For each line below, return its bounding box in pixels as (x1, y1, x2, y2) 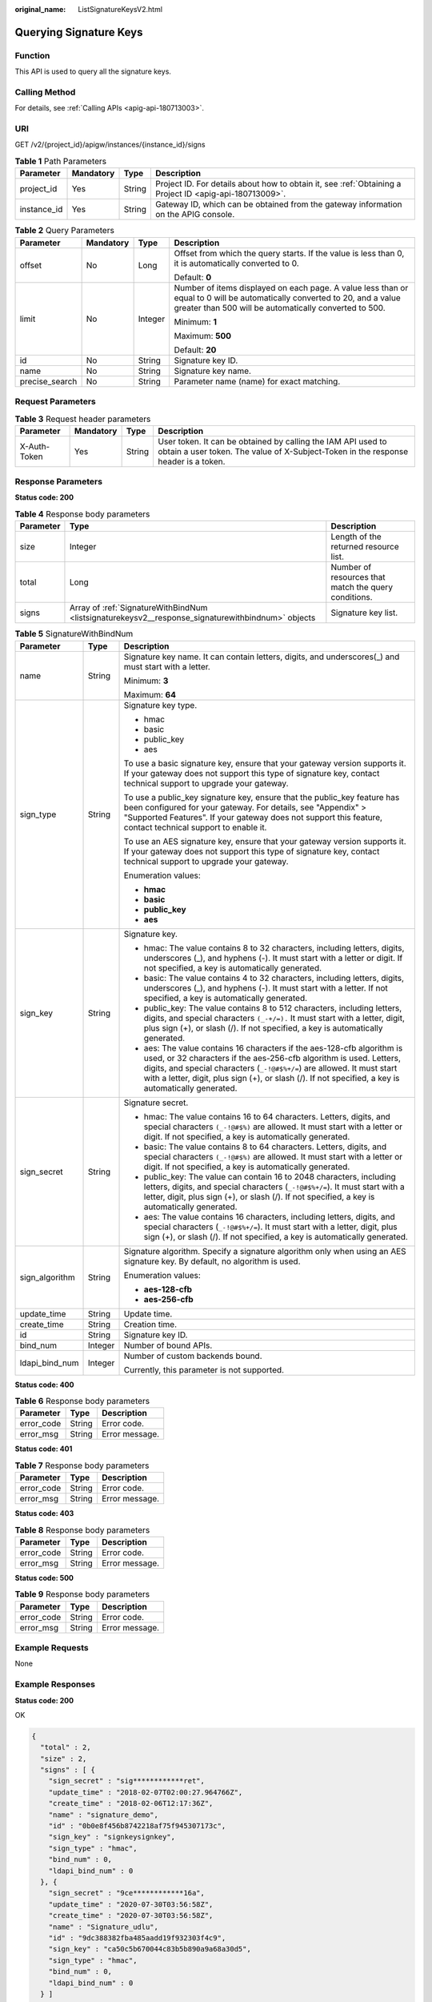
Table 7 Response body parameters (14, 1460, 150, 1471)
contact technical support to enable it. (123, 822, 267, 833)
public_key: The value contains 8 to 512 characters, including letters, (143, 1002, 402, 1013)
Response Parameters (14, 476, 103, 488)
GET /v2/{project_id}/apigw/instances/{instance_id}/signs (14, 140, 206, 150)
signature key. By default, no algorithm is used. (123, 1256, 301, 1267)
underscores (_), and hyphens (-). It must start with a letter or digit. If (143, 952, 403, 963)
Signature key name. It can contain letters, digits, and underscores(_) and (123, 651, 400, 662)
